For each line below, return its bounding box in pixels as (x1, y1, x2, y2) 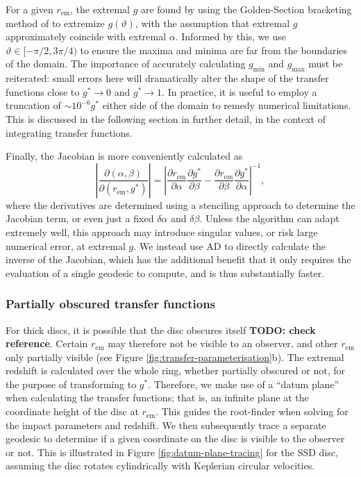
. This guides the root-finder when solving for (156, 404, 349, 419)
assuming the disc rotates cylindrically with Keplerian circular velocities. (6, 458, 315, 473)
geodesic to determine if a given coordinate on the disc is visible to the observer (6, 431, 345, 446)
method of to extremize (6, 15, 105, 30)
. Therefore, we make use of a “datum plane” (148, 376, 339, 391)
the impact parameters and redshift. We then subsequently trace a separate (6, 417, 326, 432)
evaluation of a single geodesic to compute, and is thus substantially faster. (6, 265, 325, 280)
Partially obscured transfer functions (6, 295, 216, 312)
